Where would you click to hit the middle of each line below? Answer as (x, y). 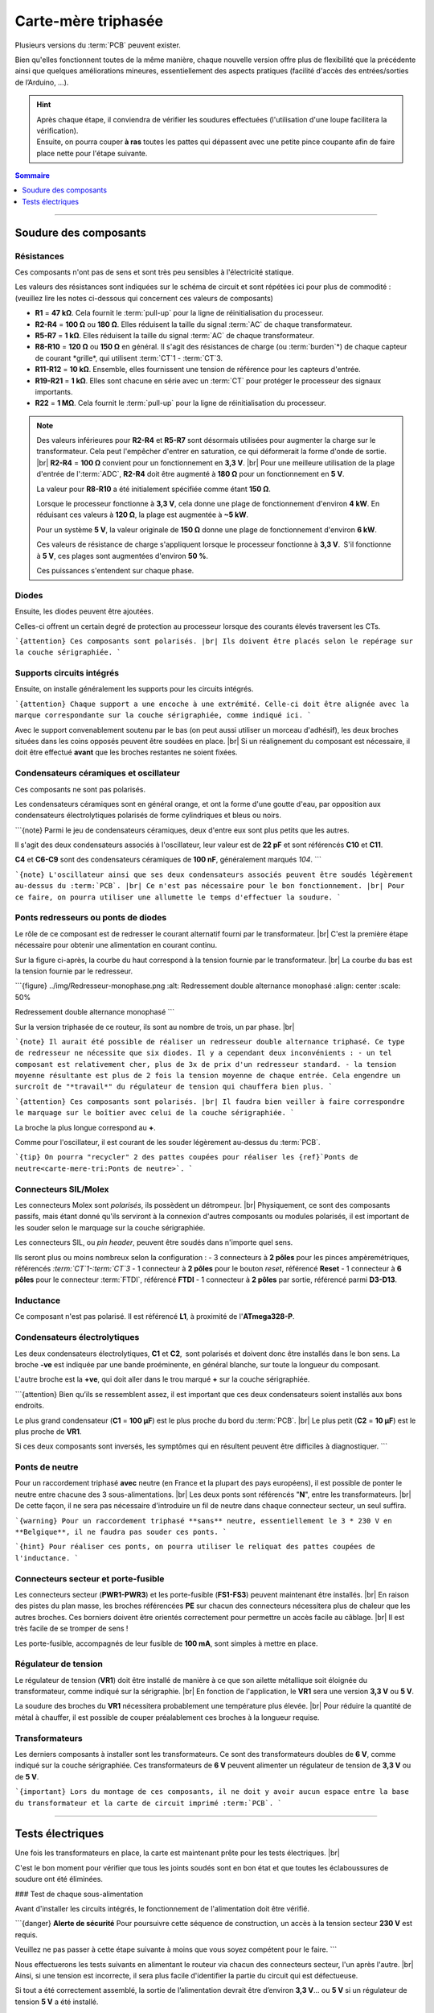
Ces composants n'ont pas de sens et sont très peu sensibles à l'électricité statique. (154, 272)
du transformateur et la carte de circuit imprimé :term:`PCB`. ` (149, 1803)
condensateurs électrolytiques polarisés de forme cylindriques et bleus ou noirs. (148, 815)
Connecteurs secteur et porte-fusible (90, 1578)
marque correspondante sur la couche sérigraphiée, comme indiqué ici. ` (164, 715)
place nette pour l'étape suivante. (92, 153)
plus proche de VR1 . (48, 1431)
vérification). (57, 130)
